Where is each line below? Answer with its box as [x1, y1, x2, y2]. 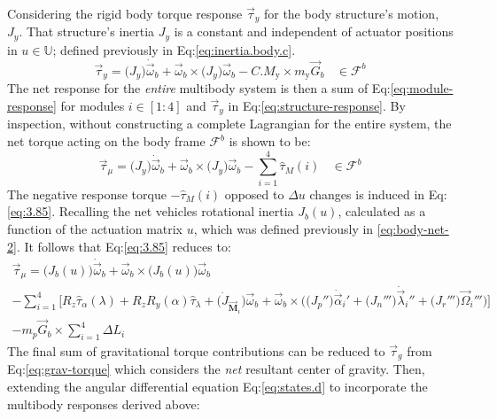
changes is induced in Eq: [309, 184, 447, 203]
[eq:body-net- [377, 219, 449, 237]
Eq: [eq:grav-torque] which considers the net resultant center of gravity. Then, [7, 360, 425, 378]
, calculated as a [338, 202, 426, 221]
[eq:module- [390, 79, 454, 97]
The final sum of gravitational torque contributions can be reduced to [7, 341, 385, 360]
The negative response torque [7, 184, 167, 203]
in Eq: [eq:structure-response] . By [228, 96, 406, 114]
